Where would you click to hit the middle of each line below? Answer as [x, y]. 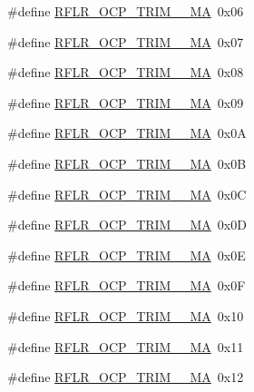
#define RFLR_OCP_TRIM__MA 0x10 [126, 315]
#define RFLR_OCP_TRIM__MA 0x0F [127, 285]
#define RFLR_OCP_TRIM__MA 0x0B [127, 163]
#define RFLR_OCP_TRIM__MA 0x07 [126, 41]
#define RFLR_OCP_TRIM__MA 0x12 [126, 377]
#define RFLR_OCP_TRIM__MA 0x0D [127, 225]
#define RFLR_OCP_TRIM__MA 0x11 [126, 346]
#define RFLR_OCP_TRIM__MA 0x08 [126, 72]
